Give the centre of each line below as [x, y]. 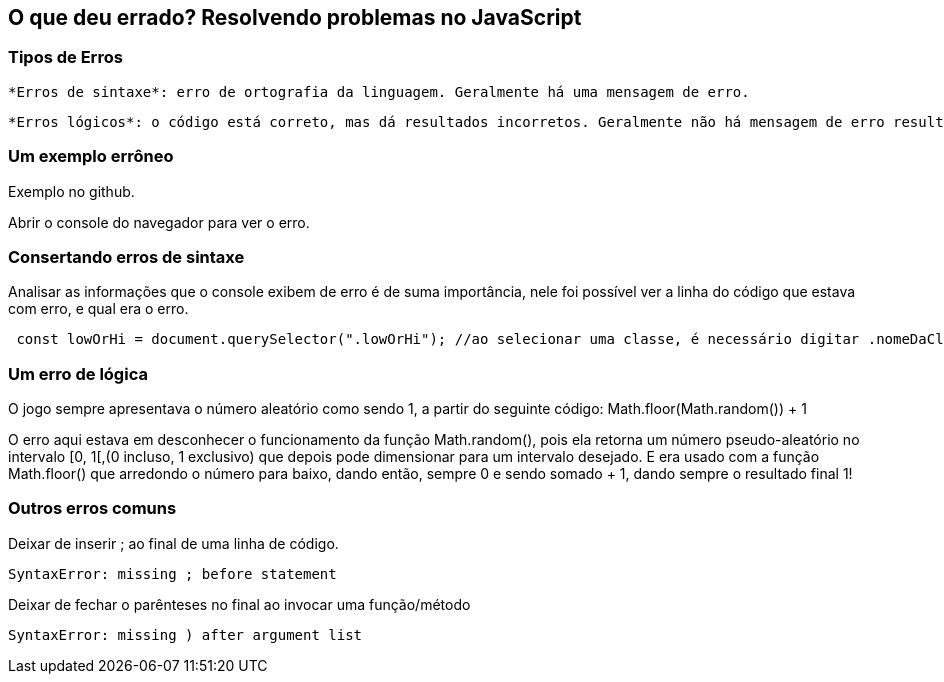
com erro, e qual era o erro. [98, 309]
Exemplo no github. [71, 191]
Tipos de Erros [65, 57]
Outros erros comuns [92, 508]
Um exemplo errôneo [91, 156]
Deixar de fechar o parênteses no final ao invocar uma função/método [239, 604]
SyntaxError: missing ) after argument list [185, 634]
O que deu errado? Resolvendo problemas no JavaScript [295, 17]
